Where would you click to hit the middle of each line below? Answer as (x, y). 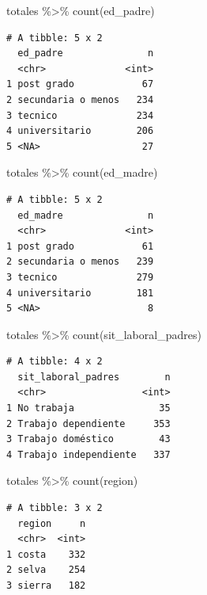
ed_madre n (86, 215)
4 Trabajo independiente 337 (88, 454)
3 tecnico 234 (80, 115)
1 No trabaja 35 (88, 408)
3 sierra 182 (46, 585)
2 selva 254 (46, 570)
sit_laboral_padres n (94, 377)
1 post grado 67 (80, 84)
